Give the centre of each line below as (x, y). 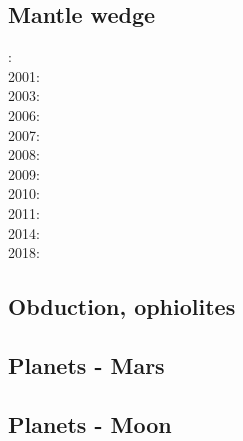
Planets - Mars (86, 364)
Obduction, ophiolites (122, 306)
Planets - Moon (90, 423)
